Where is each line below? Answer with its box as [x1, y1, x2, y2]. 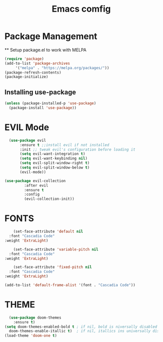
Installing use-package [4, 88, 76, 96]
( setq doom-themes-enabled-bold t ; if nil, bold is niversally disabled [4, 324, 158, 329]
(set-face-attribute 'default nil [13, 229, 83, 234]
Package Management [4, 31, 98, 42]
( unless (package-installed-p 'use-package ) [4, 101, 96, 106]
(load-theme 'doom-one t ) [4, 333, 57, 338]
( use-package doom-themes [9, 315, 62, 320]
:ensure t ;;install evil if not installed [19, 142, 109, 147]
